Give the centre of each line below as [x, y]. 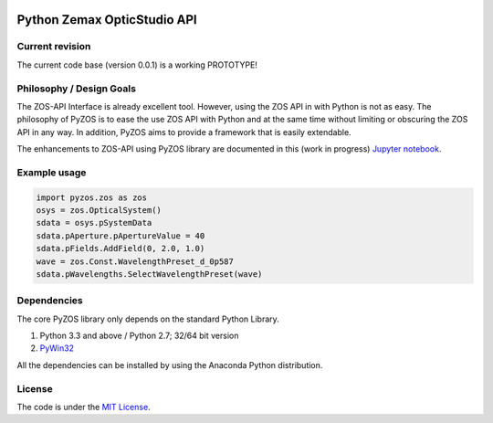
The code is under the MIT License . [84, 407]
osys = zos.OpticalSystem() [99, 211]
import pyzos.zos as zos [92, 197]
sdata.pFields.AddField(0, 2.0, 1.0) [121, 249]
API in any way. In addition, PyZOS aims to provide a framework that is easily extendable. [184, 132]
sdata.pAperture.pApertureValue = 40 [121, 236]
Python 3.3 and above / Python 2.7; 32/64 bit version [139, 336]
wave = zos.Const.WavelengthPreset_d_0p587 [135, 261]
